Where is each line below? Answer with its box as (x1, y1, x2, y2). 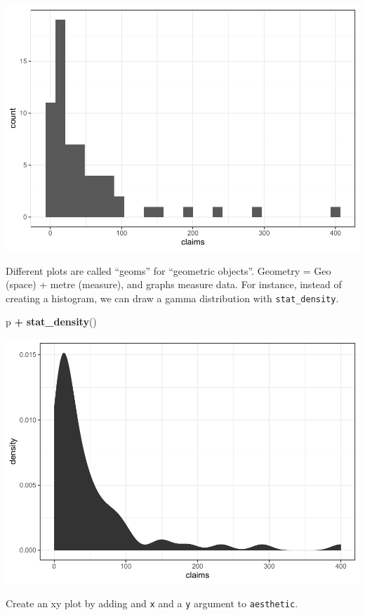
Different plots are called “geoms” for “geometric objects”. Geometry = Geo (6, 263, 331, 278)
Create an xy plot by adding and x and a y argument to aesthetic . (6, 596, 298, 611)
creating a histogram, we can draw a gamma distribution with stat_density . (6, 290, 339, 305)
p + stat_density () (6, 314, 97, 329)
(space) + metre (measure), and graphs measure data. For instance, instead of (6, 277, 342, 292)
